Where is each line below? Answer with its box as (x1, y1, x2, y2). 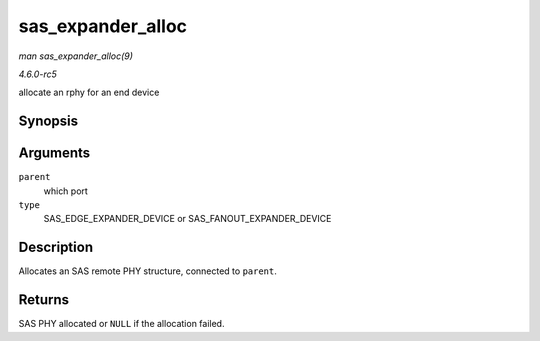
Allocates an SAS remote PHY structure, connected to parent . (18, 265, 277, 277)
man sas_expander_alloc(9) (18, 50, 134, 62)
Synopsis (18, 113, 79, 130)
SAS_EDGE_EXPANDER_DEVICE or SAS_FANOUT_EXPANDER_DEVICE (43, 213, 332, 225)
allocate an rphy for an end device (18, 86, 160, 99)
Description (18, 239, 94, 256)
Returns (18, 291, 70, 309)
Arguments (18, 145, 91, 162)
